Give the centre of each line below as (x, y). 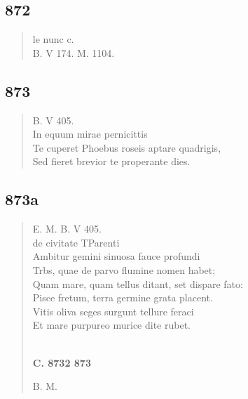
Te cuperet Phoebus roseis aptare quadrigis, (127, 147)
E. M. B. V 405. (67, 229)
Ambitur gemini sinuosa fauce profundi (116, 256)
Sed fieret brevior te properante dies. (111, 161)
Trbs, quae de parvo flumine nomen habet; (124, 269)
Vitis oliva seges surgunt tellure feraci (113, 311)
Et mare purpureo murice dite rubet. (111, 325)
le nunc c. (53, 39)
